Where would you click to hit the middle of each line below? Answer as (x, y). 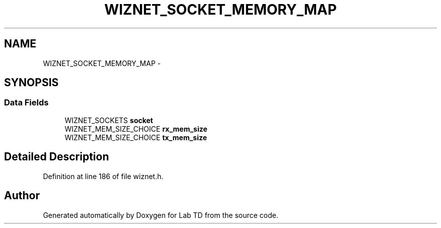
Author (22, 196)
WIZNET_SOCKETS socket (109, 120)
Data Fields (26, 103)
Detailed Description (57, 157)
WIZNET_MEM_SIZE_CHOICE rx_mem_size (136, 129)
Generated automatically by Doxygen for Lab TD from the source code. (161, 215)
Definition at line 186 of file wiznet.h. (103, 176)
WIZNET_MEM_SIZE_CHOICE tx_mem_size (136, 137)
